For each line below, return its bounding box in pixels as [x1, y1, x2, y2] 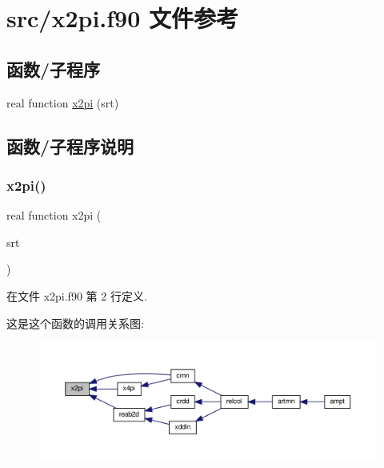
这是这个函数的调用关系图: [6, 314, 144, 331]
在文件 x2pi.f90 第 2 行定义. [6, 287, 147, 304]
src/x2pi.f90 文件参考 [6, 2, 238, 34]
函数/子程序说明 [6, 133, 134, 158]
